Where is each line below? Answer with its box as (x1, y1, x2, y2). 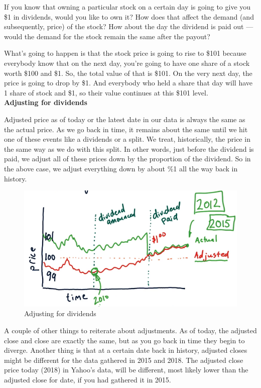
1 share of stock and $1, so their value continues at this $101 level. (4, 87, 208, 98)
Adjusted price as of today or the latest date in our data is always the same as (4, 114, 245, 124)
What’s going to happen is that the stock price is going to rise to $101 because (4, 48, 246, 58)
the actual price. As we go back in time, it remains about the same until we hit (4, 124, 248, 134)
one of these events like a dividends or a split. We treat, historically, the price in (4, 134, 250, 144)
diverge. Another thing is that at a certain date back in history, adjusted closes (4, 345, 247, 355)
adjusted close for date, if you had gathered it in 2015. (4, 374, 171, 384)
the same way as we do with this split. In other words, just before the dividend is (4, 143, 254, 154)
